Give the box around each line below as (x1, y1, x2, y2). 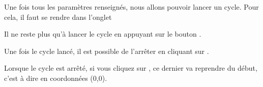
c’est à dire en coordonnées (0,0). (4, 72, 107, 83)
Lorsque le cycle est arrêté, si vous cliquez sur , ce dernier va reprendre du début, (4, 63, 257, 73)
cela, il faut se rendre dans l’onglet (4, 11, 112, 22)
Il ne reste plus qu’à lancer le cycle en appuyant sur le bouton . (4, 28, 201, 39)
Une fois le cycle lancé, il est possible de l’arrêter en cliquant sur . (4, 45, 209, 56)
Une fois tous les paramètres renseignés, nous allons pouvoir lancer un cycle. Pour (4, 2, 259, 12)
